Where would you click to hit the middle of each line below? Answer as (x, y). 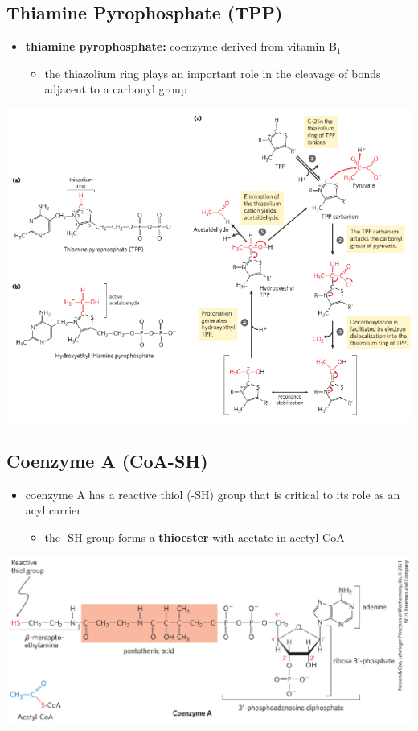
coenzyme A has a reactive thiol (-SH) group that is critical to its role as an (213, 494)
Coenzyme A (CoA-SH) (107, 460)
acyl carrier (53, 510)
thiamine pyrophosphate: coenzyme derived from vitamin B (181, 46)
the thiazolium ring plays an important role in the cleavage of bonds (213, 73)
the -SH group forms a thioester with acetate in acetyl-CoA (195, 537)
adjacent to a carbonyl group (116, 89)
